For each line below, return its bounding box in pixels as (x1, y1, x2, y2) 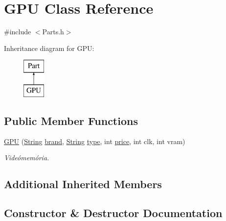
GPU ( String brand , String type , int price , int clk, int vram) (4, 136, 185, 146)
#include (4, 26, 31, 37)
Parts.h (42, 26, 64, 37)
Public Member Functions (4, 113, 138, 128)
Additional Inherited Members (4, 176, 162, 192)
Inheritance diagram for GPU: (4, 43, 94, 53)
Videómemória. (4, 152, 49, 163)
